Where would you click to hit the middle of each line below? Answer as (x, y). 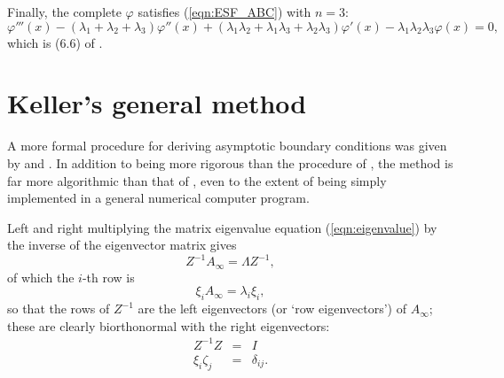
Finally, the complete (64, 12)
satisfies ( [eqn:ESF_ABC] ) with (224, 12)
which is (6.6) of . (55, 42)
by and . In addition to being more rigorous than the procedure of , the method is (230, 162)
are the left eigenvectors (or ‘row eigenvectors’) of (272, 309)
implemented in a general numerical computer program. (158, 198)
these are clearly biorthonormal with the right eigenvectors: (169, 325)
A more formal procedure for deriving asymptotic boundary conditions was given (227, 146)
